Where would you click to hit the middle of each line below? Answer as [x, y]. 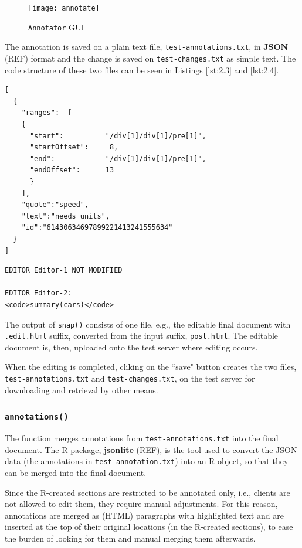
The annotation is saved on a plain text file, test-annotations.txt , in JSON [147, 47]
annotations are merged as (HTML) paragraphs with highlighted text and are [144, 515]
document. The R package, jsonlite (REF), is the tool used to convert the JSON [151, 449]
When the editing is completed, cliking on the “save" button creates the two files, [151, 367]
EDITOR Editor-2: [38, 293]
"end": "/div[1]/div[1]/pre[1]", [118, 159]
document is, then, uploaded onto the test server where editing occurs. [131, 347]
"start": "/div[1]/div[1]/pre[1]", [118, 136]
